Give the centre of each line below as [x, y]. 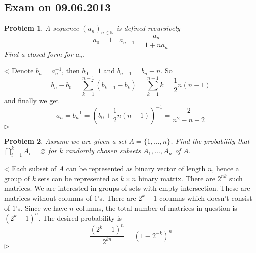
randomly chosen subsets [103, 151]
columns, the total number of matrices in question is [157, 208]
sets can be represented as [78, 178]
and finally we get [31, 100]
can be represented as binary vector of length [136, 169]
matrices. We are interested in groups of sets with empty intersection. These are [127, 188]
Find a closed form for [39, 53]
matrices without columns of [48, 198]
